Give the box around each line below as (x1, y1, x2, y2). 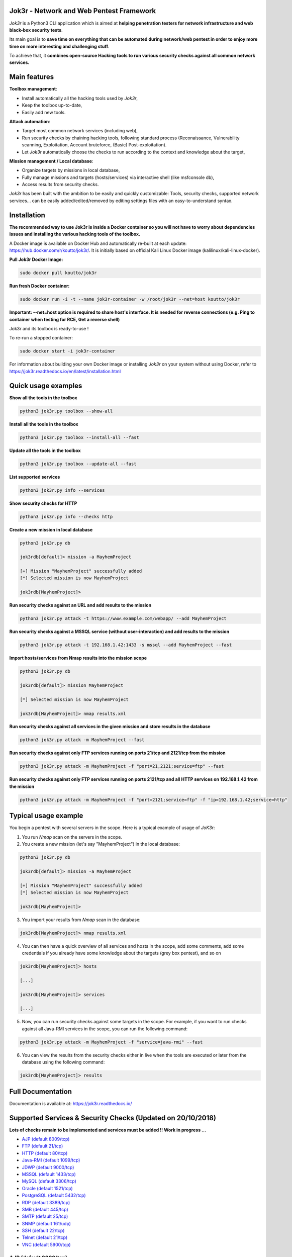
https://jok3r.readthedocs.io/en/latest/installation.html (9, 368, 121, 374)
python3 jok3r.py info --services (20, 487, 105, 493)
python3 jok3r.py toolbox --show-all (20, 408, 113, 414)
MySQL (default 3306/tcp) (22, 1178, 76, 1184)
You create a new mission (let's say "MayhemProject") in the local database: (22, 841, 180, 847)
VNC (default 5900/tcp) (22, 1241, 71, 1247)
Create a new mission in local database (9, 526, 93, 532)
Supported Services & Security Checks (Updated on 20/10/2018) (9, 1114, 216, 1122)
